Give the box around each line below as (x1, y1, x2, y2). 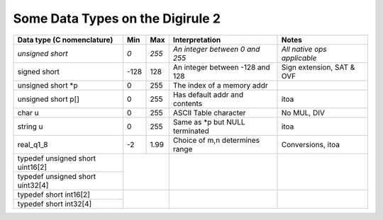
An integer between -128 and (172, 62, 271, 72)
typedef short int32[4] (17, 199, 92, 209)
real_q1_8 (17, 139, 48, 149)
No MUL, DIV (281, 108, 326, 117)
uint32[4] (17, 180, 49, 190)
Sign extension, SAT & (281, 62, 355, 72)
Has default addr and (172, 89, 244, 99)
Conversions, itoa (281, 139, 340, 149)
